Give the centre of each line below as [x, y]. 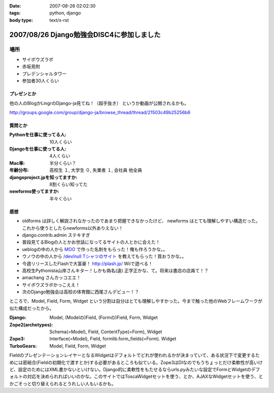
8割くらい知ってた [68, 185]
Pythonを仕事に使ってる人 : [38, 135]
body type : [21, 20]
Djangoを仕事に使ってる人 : [38, 149]
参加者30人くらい [41, 81]
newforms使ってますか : [34, 191]
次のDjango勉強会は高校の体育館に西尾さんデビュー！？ [81, 292]
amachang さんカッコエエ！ [52, 278]
